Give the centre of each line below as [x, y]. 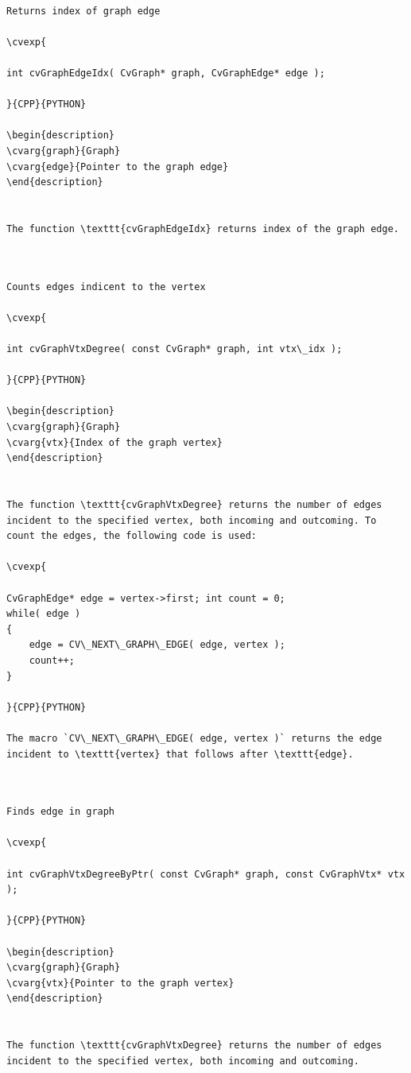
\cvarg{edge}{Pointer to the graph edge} [118, 167]
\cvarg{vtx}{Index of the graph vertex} [115, 442]
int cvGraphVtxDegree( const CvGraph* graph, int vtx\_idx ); [174, 349]
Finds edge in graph [61, 812]
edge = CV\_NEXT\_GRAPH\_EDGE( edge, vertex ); [157, 645]
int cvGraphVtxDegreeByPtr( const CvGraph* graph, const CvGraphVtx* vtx [206, 874]
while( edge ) [44, 614]
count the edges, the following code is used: [132, 536]
